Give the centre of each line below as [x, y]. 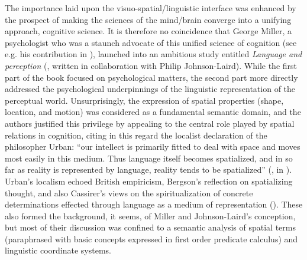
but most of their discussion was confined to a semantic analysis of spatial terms [150, 227]
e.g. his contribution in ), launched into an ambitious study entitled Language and [153, 54]
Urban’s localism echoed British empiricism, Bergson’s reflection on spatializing [149, 181]
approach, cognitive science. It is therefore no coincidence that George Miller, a [148, 31]
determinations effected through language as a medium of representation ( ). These [154, 204]
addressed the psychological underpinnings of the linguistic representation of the [150, 89]
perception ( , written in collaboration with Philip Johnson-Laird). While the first [151, 65]
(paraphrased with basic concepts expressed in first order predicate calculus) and [151, 238]
